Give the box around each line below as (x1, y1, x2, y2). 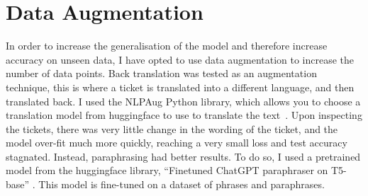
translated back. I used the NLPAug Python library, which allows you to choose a (6, 93, 361, 108)
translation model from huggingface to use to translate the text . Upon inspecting (6, 108, 362, 122)
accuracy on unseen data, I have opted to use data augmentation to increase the (6, 52, 355, 67)
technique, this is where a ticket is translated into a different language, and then (6, 79, 355, 94)
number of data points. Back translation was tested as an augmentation (6, 66, 317, 81)
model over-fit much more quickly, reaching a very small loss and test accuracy (6, 135, 347, 150)
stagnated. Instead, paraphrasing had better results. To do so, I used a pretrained (6, 149, 361, 163)
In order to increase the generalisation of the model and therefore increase (6, 38, 328, 53)
